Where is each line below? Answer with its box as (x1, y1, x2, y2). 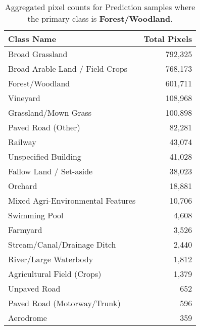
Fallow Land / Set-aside (8, 165, 93, 177)
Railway (8, 136, 36, 148)
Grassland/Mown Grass (8, 107, 92, 118)
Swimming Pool (8, 209, 64, 221)
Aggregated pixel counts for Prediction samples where (5, 1, 195, 13)
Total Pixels (143, 33, 192, 44)
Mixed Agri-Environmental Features (8, 195, 136, 206)
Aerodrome (8, 312, 47, 323)
